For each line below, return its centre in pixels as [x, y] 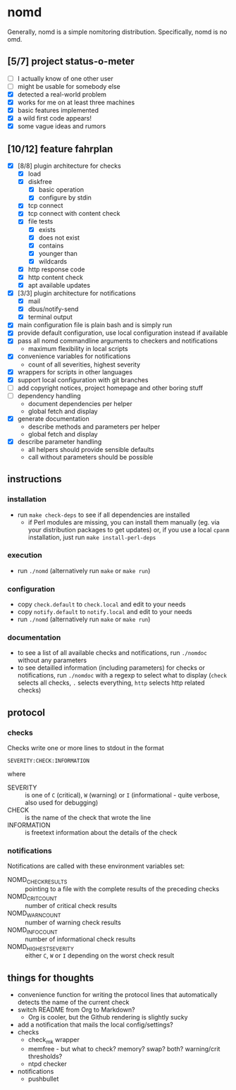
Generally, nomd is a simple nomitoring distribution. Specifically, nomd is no [117, 32]
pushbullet [43, 1079]
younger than [58, 253]
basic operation [61, 190]
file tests [41, 221]
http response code [56, 269]
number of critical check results [71, 906]
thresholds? [45, 1057]
